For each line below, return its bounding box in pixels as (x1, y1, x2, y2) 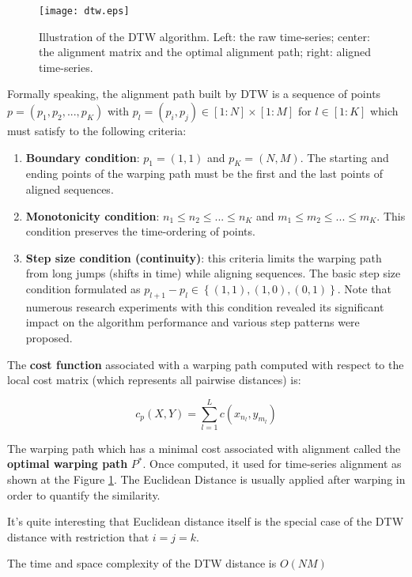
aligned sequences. (25, 181, 114, 198)
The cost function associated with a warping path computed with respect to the (7, 356, 404, 372)
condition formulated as (25, 280, 141, 296)
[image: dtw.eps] (39, 6, 130, 17)
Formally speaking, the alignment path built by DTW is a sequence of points (7, 85, 381, 102)
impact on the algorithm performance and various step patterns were (25, 314, 360, 330)
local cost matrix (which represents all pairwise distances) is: (7, 371, 301, 388)
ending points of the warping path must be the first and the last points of (25, 165, 384, 182)
